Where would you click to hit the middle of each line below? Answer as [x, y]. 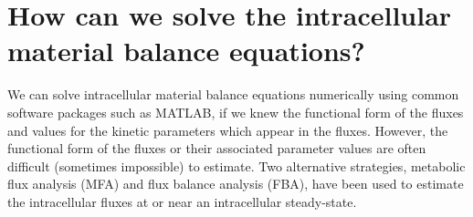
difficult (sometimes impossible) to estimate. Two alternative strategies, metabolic [236, 165]
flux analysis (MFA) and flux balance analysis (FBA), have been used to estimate [236, 184]
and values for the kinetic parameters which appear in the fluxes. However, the [228, 130]
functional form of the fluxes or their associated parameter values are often [217, 148]
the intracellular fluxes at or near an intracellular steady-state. [182, 201]
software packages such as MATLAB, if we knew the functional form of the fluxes [236, 112]
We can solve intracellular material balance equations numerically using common [233, 94]
